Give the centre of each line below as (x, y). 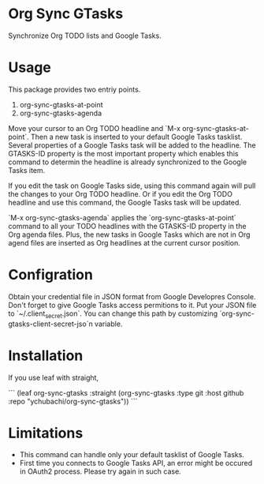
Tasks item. (27, 170)
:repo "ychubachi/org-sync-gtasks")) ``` (73, 401)
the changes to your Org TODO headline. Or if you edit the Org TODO (120, 193)
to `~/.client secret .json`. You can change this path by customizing (113, 314)
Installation (46, 355)
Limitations (46, 433)
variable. (108, 324)
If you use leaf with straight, (54, 377)
